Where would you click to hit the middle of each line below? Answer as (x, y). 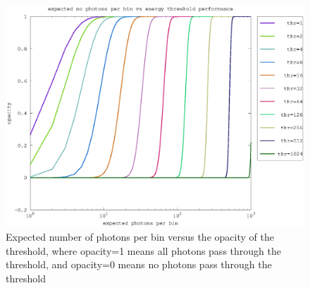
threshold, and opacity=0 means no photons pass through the (139, 264)
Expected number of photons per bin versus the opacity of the (140, 237)
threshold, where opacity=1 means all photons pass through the (143, 250)
